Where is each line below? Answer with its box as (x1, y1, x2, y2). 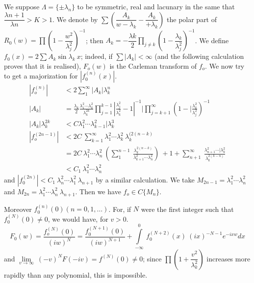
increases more (206, 253, 251, 263)
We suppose (4, 1, 40, 11)
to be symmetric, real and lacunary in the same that (77, 1, 235, 11)
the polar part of (167, 14, 217, 24)
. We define (195, 35, 229, 45)
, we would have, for (48, 213, 108, 224)
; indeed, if (80, 51, 113, 61)
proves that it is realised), (4, 60, 81, 71)
